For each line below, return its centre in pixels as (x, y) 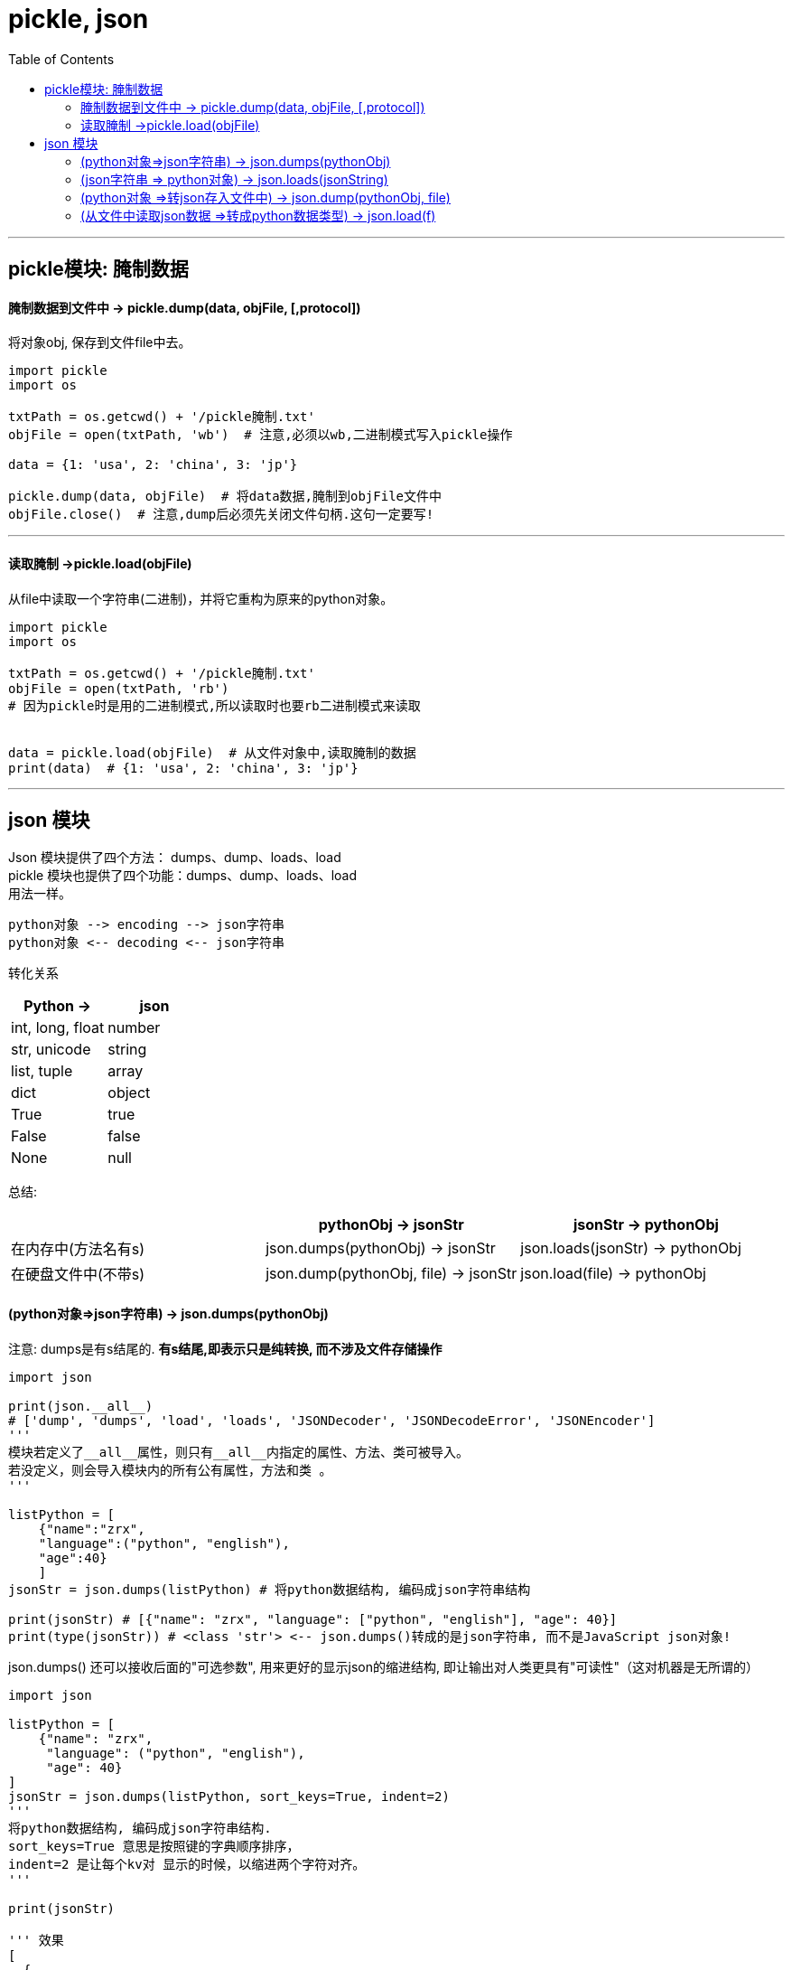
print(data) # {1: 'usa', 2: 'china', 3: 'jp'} (183, 768)
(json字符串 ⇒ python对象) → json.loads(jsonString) (234, 179)
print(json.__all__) (81, 1406)
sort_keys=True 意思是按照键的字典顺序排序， (154, 1846)
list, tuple (42, 1071)
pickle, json (79, 19)
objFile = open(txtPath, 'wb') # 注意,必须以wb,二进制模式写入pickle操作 (261, 435)
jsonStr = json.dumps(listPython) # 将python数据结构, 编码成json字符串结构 (270, 1589)
